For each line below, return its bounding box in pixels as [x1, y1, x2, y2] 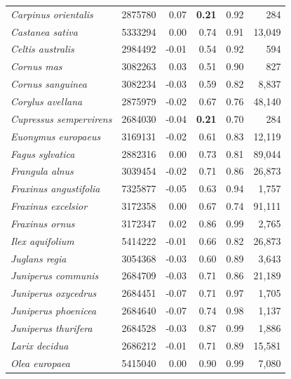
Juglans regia [11, 251, 67, 265]
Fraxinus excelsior [11, 199, 88, 213]
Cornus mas [11, 59, 62, 74]
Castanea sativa [11, 24, 78, 39]
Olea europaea [11, 355, 70, 370]
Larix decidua [11, 338, 69, 352]
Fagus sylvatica [11, 146, 75, 161]
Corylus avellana [11, 93, 83, 108]
